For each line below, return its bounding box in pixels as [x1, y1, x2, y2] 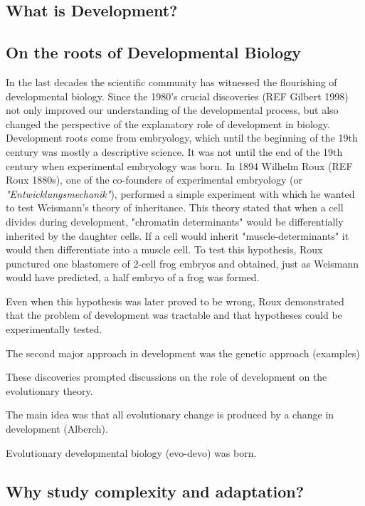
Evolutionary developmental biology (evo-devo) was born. [6, 445, 257, 460]
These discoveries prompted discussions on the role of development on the [6, 369, 327, 384]
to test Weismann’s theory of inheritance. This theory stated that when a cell [6, 200, 344, 215]
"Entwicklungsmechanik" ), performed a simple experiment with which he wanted [6, 186, 355, 201]
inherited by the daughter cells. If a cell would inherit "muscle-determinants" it [6, 228, 349, 243]
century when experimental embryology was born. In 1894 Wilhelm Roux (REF [6, 158, 353, 173]
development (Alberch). [6, 421, 108, 436]
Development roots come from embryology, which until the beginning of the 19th [6, 130, 358, 145]
